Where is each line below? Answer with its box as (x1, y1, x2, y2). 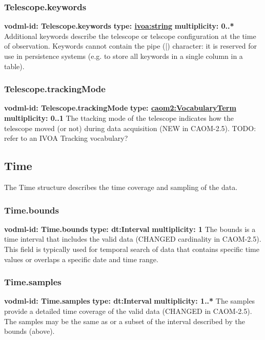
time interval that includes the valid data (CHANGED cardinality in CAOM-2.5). (4, 233, 261, 244)
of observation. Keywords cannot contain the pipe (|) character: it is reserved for (4, 40, 257, 51)
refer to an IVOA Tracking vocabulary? (4, 133, 128, 143)
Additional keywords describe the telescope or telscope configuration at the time (4, 30, 256, 41)
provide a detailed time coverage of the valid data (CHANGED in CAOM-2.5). (4, 305, 252, 316)
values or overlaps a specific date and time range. (4, 253, 158, 264)
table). (4, 60, 25, 71)
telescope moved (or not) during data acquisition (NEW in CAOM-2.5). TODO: (4, 122, 256, 133)
